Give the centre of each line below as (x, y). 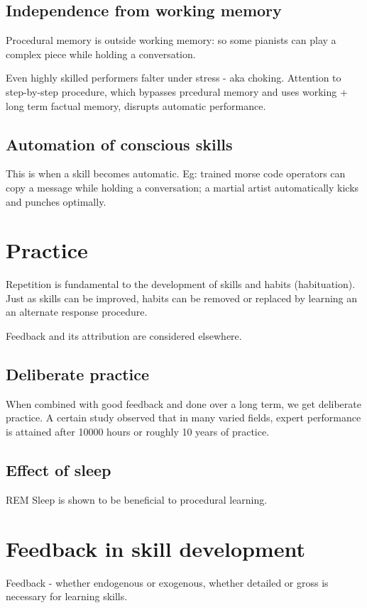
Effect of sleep (59, 470)
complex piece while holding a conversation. (101, 54)
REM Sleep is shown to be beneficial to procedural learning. (137, 499)
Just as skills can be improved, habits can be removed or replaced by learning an (182, 298)
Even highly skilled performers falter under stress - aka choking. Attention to (174, 78)
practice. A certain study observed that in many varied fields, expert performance (183, 418)
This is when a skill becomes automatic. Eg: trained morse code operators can (176, 173)
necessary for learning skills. (67, 596)
